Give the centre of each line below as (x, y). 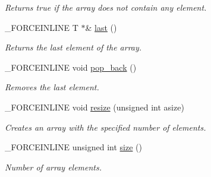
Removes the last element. (52, 87)
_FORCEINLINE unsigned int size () (73, 147)
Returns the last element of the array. (73, 47)
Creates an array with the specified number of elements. (105, 127)
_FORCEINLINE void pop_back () (71, 67)
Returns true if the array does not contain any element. (106, 7)
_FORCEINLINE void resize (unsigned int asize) (95, 107)
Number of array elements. (53, 167)
